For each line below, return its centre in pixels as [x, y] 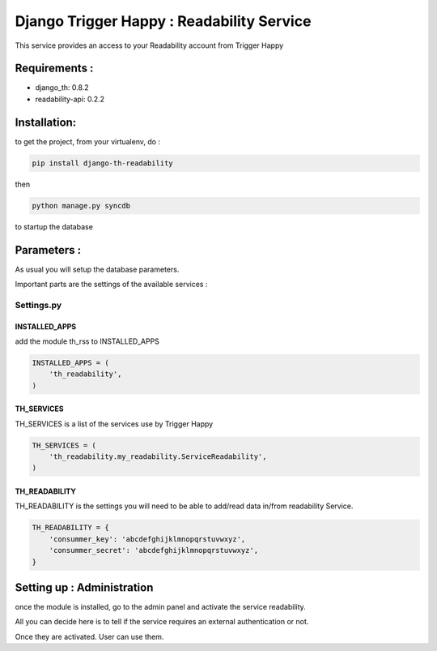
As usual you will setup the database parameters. [97, 269]
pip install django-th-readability [102, 163]
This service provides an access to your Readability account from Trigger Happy [149, 45]
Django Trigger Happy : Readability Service [163, 21]
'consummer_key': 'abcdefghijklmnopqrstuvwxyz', [147, 539]
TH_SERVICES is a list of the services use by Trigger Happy [114, 424]
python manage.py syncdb [81, 206]
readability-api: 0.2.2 [70, 99]
